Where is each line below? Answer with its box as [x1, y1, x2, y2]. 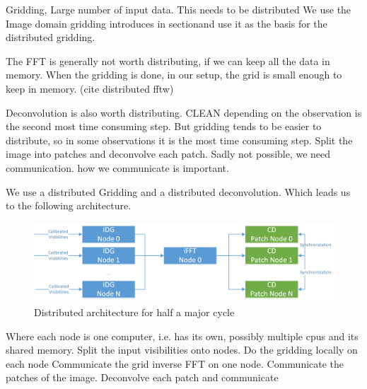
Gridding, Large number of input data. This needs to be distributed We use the [6, 2, 351, 16]
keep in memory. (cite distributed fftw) [6, 81, 174, 95]
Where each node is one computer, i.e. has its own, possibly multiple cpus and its [6, 328, 359, 343]
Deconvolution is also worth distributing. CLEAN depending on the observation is [6, 105, 362, 120]
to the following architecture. [6, 198, 132, 213]
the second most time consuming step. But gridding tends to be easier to [6, 119, 322, 134]
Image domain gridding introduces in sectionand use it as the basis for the [6, 16, 327, 30]
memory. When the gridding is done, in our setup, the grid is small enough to [6, 67, 342, 82]
